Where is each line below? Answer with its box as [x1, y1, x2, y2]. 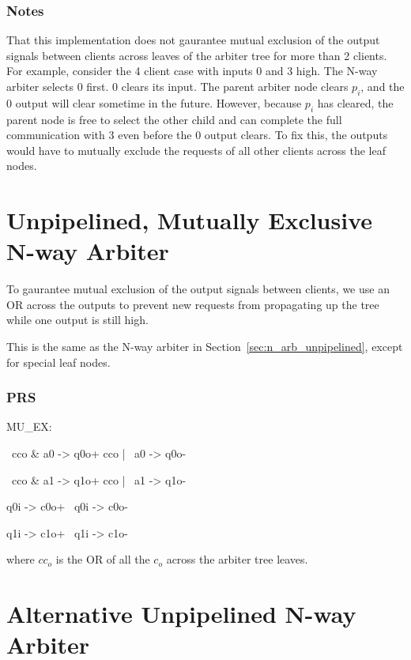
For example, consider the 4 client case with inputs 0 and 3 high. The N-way [6, 62, 378, 79]
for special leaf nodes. [6, 353, 111, 370]
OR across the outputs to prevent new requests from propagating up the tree [6, 296, 379, 312]
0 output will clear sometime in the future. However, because [6, 94, 302, 111]
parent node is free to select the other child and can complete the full [6, 111, 342, 127]
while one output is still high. [6, 311, 149, 328]
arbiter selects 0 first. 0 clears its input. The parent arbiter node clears [6, 78, 349, 94]
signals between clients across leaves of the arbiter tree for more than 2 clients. [6, 47, 387, 63]
